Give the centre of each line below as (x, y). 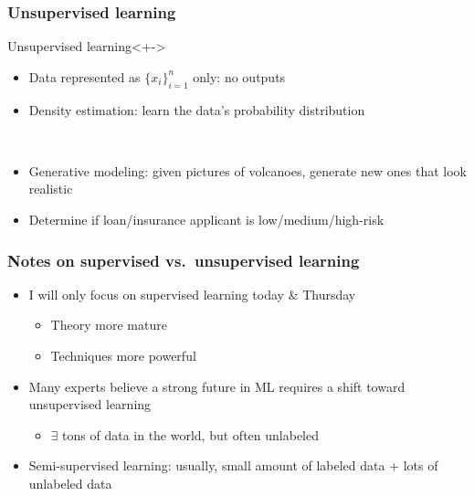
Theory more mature (109, 325)
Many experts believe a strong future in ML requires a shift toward (217, 386)
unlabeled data (70, 483)
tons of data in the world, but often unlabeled (190, 434)
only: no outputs (239, 76)
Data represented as (84, 76)
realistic (51, 189)
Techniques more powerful (123, 355)
